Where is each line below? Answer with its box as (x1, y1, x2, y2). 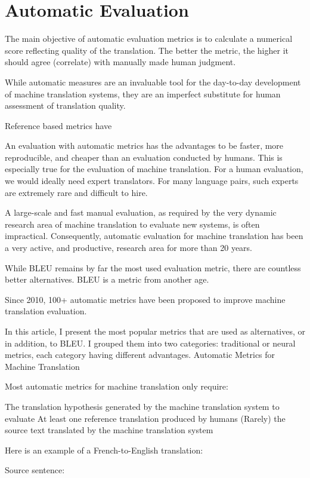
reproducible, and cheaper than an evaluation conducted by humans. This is (5, 151, 283, 163)
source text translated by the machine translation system (5, 424, 213, 436)
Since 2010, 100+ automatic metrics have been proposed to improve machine (5, 293, 286, 305)
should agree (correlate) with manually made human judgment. (5, 56, 236, 68)
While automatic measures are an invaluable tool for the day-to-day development (5, 75, 301, 88)
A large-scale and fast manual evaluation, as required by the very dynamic (5, 206, 277, 219)
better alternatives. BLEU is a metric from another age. (5, 273, 209, 286)
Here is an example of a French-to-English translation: (5, 443, 203, 456)
